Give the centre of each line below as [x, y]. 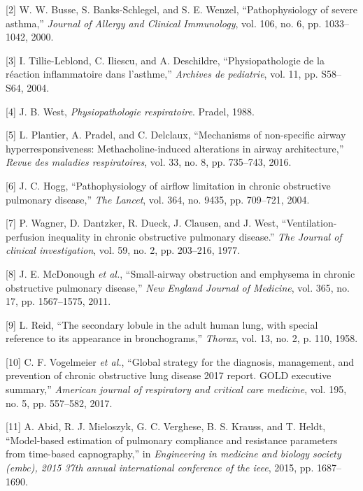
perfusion [26, 236]
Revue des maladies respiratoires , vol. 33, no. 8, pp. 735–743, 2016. [149, 162]
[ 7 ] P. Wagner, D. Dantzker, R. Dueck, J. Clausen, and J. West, [142, 223]
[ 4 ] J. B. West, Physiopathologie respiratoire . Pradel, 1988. [130, 111]
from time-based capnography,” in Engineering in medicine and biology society [173, 454]
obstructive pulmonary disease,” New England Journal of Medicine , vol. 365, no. [178, 287]
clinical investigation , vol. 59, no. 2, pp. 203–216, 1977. [123, 250]
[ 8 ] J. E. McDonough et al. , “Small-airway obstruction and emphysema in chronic [180, 273]
